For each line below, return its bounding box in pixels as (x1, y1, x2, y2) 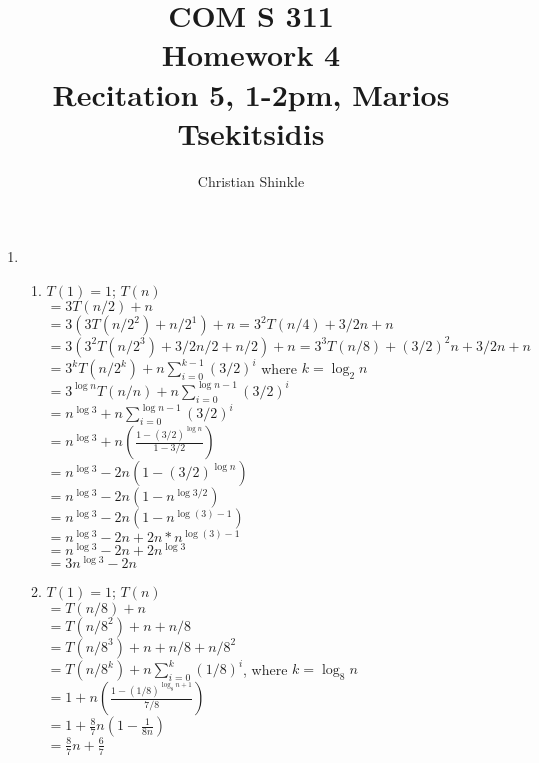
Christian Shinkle (197, 170, 305, 191)
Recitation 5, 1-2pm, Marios (52, 73, 450, 114)
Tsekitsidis (177, 112, 325, 153)
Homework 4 (161, 34, 341, 75)
